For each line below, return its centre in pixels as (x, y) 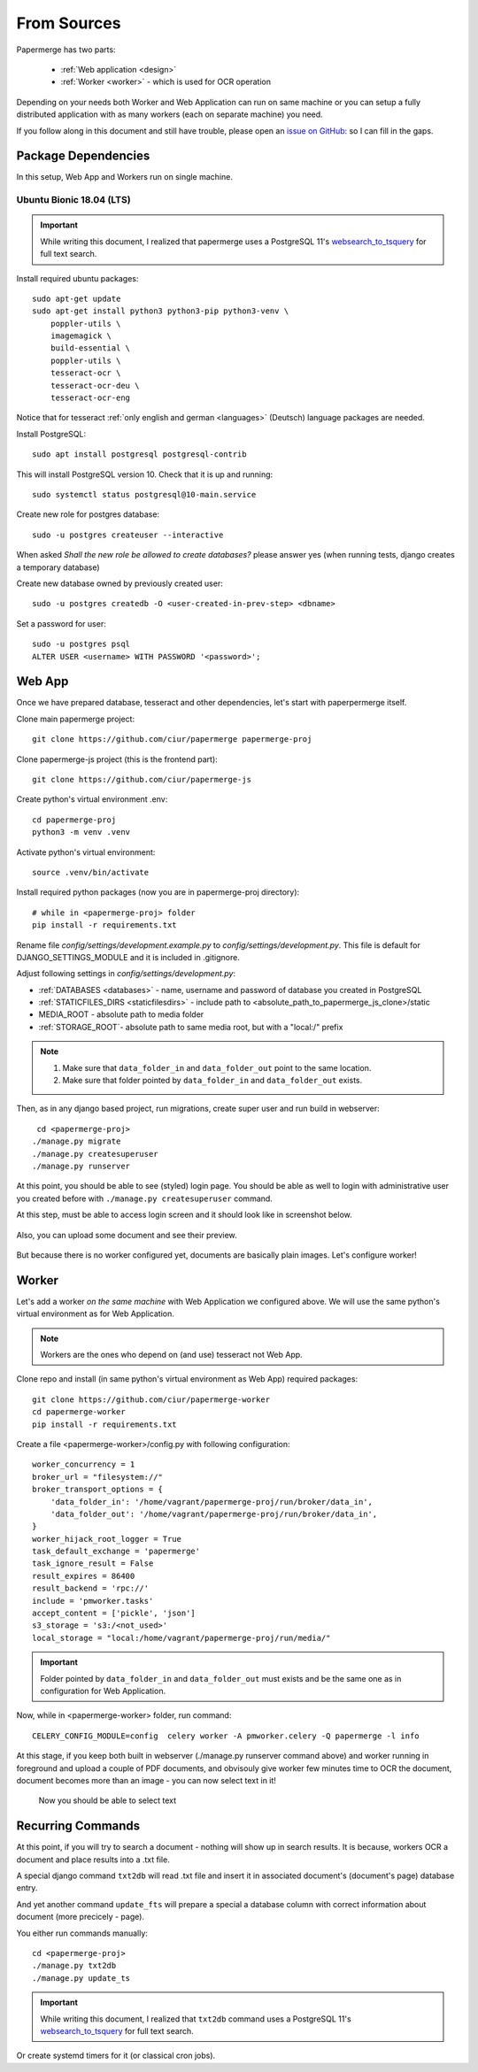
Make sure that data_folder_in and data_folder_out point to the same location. (217, 1067)
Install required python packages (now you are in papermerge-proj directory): (158, 892)
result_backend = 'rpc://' (91, 1588)
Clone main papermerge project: (76, 719)
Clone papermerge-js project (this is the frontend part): (117, 759)
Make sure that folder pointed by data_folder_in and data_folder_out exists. (212, 1081)
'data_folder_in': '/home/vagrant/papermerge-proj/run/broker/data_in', (212, 1502)
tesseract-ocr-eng (90, 398)
